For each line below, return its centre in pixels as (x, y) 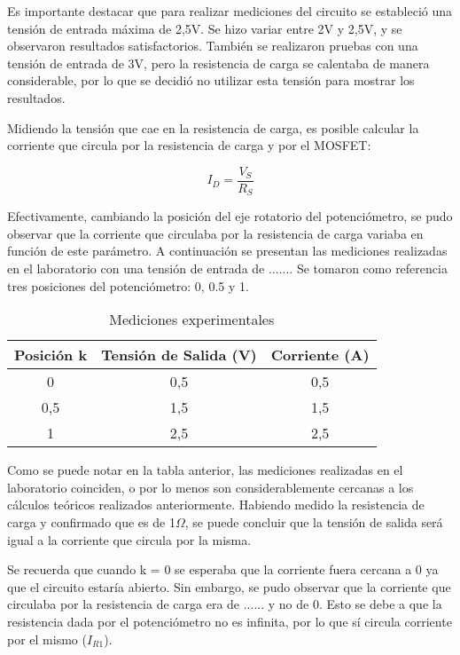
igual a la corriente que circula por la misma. (129, 539)
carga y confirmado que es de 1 (91, 522)
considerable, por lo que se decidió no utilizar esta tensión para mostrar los (211, 80)
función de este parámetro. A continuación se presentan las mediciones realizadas (227, 251)
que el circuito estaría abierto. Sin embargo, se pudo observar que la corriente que (229, 586)
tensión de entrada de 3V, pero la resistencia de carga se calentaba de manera (218, 63)
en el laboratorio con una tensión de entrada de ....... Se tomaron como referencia (227, 268)
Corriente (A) (320, 355)
